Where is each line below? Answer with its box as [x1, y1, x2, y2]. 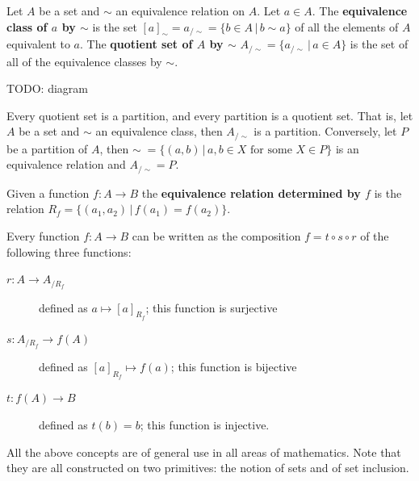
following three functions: [6, 243, 132, 260]
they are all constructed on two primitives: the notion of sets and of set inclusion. [6, 459, 409, 476]
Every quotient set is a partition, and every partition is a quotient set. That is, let [6, 107, 413, 123]
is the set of [350, 36, 409, 52]
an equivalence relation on [115, 2, 245, 19]
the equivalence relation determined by [141, 184, 361, 201]
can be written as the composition [132, 227, 301, 244]
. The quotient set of [80, 36, 193, 52]
